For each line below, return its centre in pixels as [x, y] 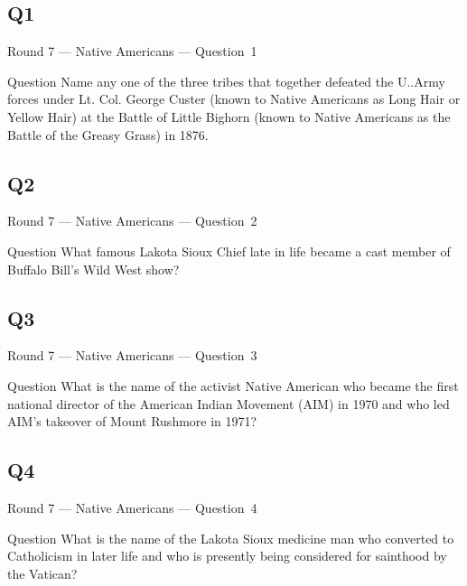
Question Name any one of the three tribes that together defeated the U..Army [226, 81]
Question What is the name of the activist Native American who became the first [233, 385]
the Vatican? [42, 573]
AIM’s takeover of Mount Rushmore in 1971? [132, 421]
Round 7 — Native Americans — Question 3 [132, 355]
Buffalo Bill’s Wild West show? [93, 269]
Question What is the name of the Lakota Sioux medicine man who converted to [231, 538]
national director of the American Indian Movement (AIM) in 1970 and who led [229, 403]
